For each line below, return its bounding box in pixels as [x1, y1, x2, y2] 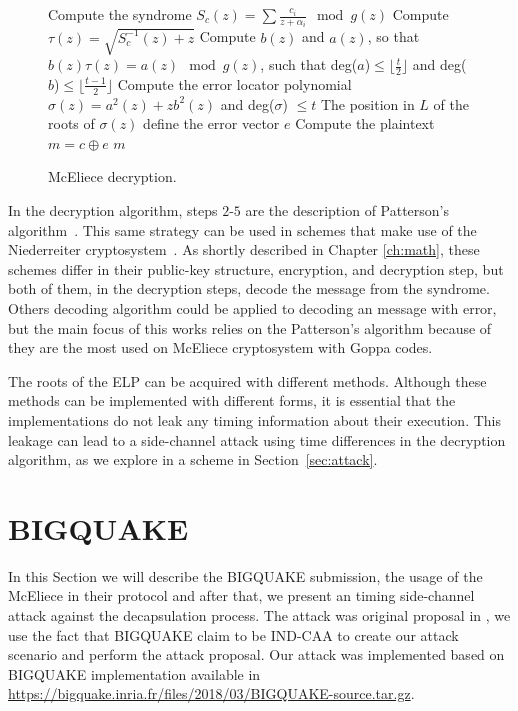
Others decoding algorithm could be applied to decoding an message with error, [8, 298, 497, 319]
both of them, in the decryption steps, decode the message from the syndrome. [8, 278, 490, 299]
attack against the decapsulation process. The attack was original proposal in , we [8, 605, 511, 626]
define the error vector [143, 113, 280, 134]
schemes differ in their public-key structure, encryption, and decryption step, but [8, 258, 504, 279]
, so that [367, 26, 420, 47]
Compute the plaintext [295, 113, 435, 134]
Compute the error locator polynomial [117, 73, 352, 94]
